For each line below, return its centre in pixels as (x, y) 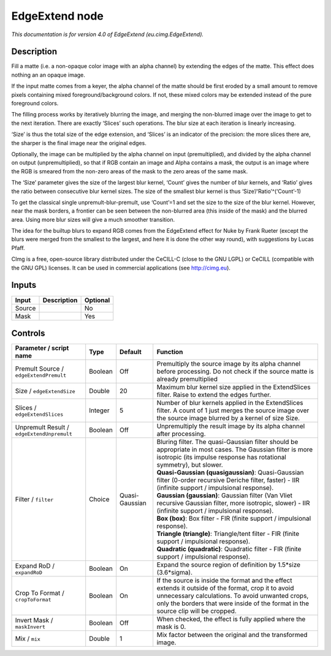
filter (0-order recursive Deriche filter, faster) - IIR (228, 480)
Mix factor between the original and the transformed (232, 635)
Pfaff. (18, 247)
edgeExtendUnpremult (44, 434)
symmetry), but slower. (190, 465)
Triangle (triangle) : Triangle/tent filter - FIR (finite (228, 534)
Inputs (24, 285)
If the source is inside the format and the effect (224, 581)
